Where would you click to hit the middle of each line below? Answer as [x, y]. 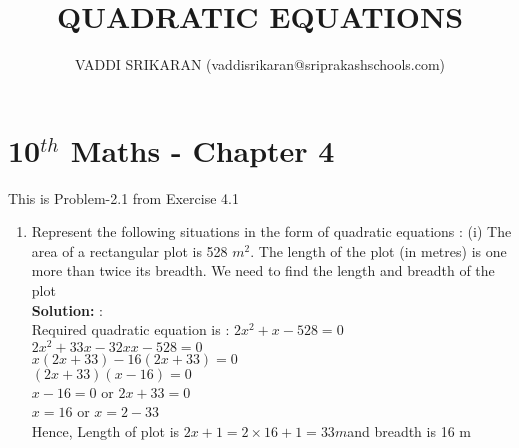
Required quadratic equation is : [130, 329]
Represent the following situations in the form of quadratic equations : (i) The [271, 231]
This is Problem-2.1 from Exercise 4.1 [123, 197]
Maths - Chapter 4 [202, 149]
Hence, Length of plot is [105, 431]
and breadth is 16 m [409, 431]
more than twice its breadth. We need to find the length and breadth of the [263, 270]
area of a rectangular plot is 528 [129, 250]
